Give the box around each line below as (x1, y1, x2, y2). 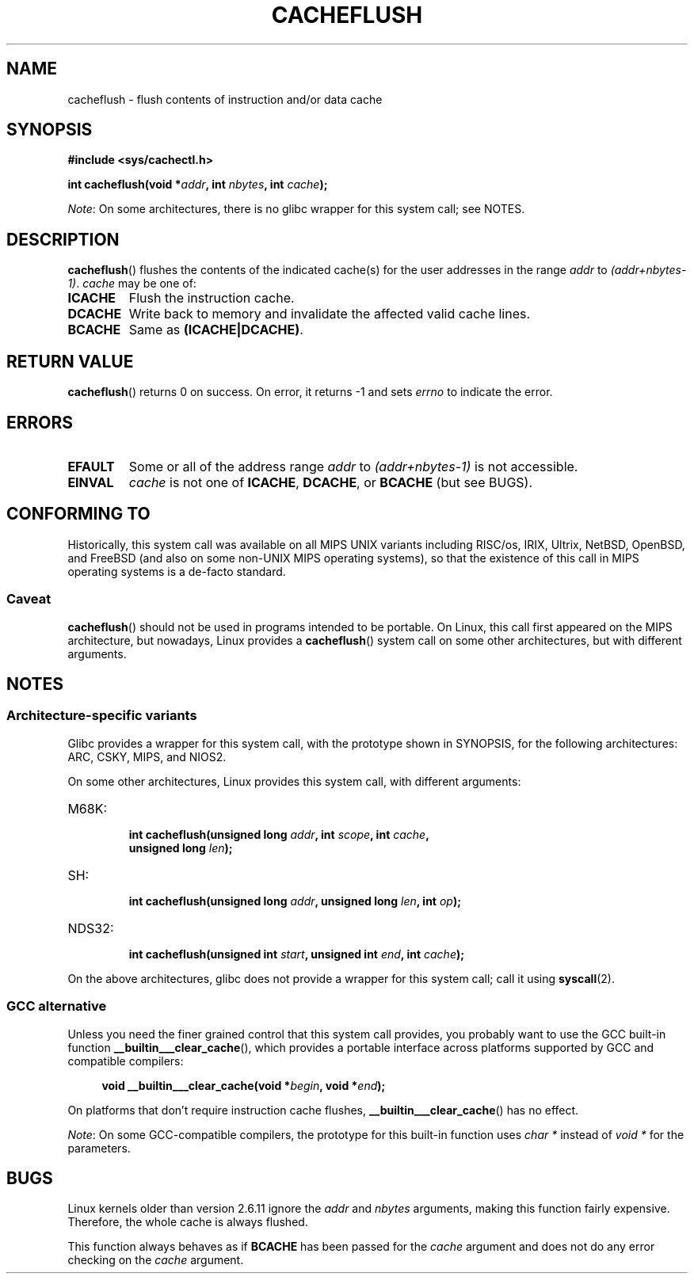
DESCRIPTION (6, 229, 120, 250)
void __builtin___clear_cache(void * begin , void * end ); (101, 1078, 386, 1092)
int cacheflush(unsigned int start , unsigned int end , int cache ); (128, 947, 465, 961)
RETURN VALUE (6, 351, 134, 371)
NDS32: (67, 920, 114, 936)
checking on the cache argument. (67, 1253, 244, 1267)
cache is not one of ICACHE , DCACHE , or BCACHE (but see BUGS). (128, 474, 533, 490)
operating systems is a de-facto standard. (67, 564, 286, 578)
